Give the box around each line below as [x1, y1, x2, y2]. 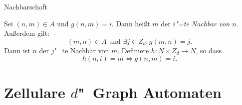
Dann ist [4, 45, 30, 55]
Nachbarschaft [4, 1, 47, 11]
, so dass [196, 45, 222, 55]
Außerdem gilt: [4, 28, 50, 38]
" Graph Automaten [78, 82, 222, 102]
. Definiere [117, 45, 149, 55]
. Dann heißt [111, 18, 150, 28]
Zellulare [4, 82, 65, 102]
